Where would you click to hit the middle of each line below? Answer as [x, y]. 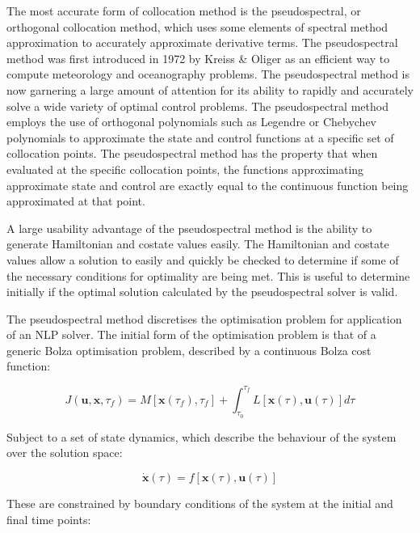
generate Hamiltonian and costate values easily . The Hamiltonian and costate [198, 244]
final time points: [49, 519]
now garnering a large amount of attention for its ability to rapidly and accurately [210, 89]
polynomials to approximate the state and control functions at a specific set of [200, 137]
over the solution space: [65, 453]
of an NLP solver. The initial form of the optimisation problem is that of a [191, 334]
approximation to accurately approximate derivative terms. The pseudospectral [202, 42]
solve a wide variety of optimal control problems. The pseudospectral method [197, 106]
